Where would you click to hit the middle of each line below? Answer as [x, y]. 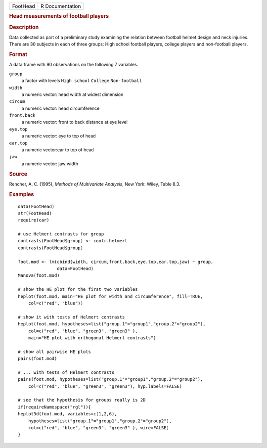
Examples [22, 194]
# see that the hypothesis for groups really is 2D [82, 400]
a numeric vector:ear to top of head [58, 150]
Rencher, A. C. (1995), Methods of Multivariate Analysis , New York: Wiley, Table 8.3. [95, 184]
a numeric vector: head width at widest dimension [72, 94]
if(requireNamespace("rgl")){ [55, 407]
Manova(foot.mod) [39, 275]
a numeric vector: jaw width [50, 164]
